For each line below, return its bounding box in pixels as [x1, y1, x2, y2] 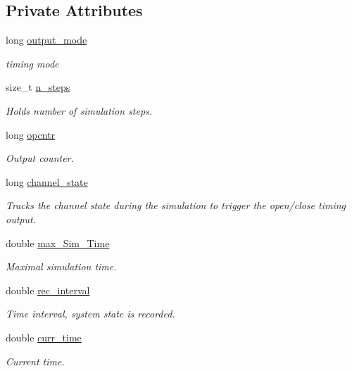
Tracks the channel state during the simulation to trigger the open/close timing [6, 198, 346, 213]
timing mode [6, 56, 59, 70]
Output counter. [6, 151, 74, 165]
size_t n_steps [6, 80, 70, 94]
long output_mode [6, 32, 87, 47]
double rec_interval [6, 282, 90, 297]
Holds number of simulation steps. [6, 103, 153, 118]
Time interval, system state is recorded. [6, 306, 175, 321]
